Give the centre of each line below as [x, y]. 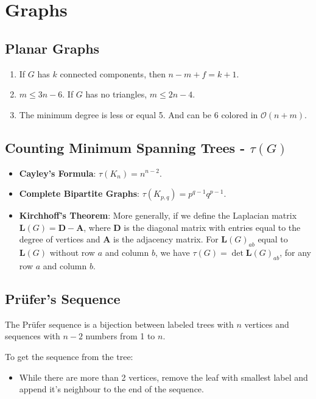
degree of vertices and [60, 239]
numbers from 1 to [120, 336]
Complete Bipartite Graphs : [79, 193]
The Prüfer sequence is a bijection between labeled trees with [119, 324]
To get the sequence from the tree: [69, 356]
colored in [240, 114]
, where [97, 227]
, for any [295, 252]
